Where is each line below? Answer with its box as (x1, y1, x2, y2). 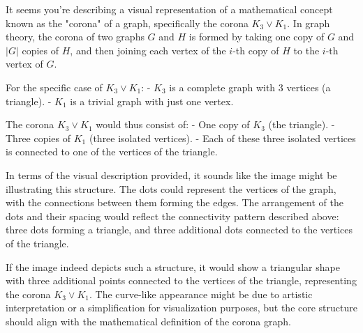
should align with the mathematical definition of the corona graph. (6, 313, 291, 328)
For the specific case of (6, 79, 103, 94)
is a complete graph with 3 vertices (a (169, 79, 331, 94)
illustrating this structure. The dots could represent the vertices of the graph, (6, 181, 336, 196)
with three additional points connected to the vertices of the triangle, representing (6, 273, 357, 288)
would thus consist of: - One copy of (96, 117, 250, 132)
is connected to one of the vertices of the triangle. (6, 144, 218, 159)
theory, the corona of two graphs (6, 29, 145, 44)
